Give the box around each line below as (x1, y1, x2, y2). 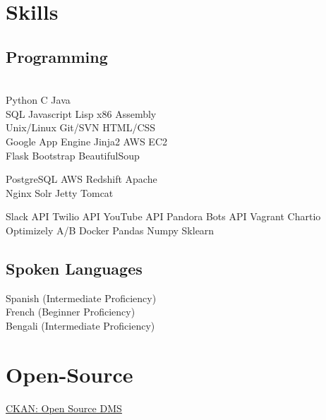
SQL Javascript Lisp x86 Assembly (6, 106, 157, 121)
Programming (6, 45, 108, 67)
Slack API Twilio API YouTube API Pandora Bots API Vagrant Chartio (6, 209, 321, 224)
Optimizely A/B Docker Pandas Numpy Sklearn (6, 222, 215, 237)
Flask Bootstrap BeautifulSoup (6, 148, 140, 162)
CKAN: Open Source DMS (6, 400, 122, 415)
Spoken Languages (6, 257, 143, 279)
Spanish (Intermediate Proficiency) (6, 290, 157, 305)
